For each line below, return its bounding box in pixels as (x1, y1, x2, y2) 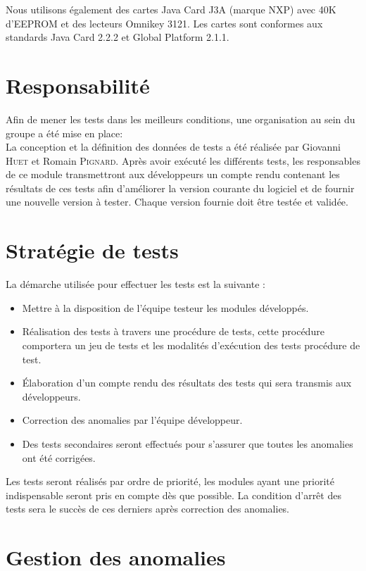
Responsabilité (6, 70, 150, 99)
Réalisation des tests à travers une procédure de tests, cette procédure (22, 324, 324, 339)
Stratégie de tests (6, 236, 179, 265)
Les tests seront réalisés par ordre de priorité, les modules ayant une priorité (6, 474, 335, 489)
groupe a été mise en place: (6, 125, 123, 140)
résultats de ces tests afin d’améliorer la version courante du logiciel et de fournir (6, 180, 355, 195)
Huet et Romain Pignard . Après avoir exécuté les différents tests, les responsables (6, 153, 360, 168)
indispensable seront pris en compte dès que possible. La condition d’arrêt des (6, 487, 341, 502)
